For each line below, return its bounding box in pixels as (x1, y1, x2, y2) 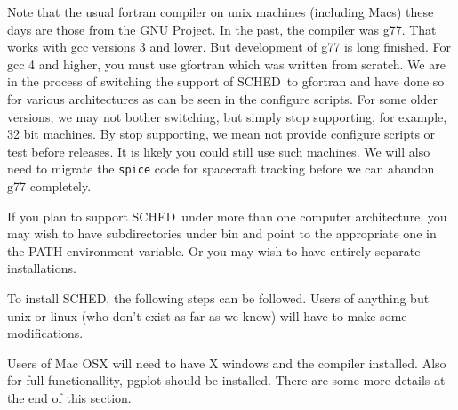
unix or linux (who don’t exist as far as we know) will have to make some (7, 306, 407, 325)
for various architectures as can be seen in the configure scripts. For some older (7, 89, 438, 108)
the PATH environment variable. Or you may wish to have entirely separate (7, 241, 421, 260)
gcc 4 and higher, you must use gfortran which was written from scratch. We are (7, 54, 446, 73)
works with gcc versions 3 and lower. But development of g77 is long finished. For (7, 37, 452, 56)
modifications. (7, 324, 84, 342)
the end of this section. (7, 388, 132, 406)
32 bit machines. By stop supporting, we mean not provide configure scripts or (7, 125, 436, 143)
